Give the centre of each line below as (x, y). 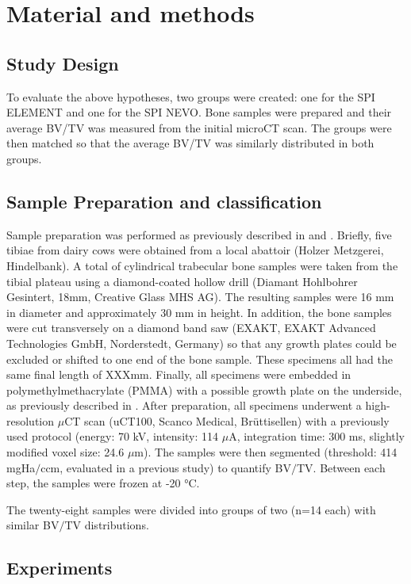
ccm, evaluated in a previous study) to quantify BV (166, 467)
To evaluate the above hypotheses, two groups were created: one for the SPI (191, 96)
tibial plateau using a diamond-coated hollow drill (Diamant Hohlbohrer (182, 281)
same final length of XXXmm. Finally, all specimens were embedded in (179, 374)
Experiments (60, 568)
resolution (31, 420)
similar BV (33, 525)
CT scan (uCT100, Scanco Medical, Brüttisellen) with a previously (227, 420)
